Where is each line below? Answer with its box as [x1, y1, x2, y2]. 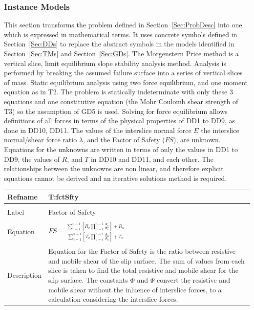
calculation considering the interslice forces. [48, 294, 178, 304]
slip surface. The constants [48, 274, 128, 285]
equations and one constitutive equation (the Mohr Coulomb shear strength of [4, 96, 238, 106]
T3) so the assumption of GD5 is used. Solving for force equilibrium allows [4, 106, 228, 116]
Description [7, 270, 42, 280]
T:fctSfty [48, 191, 79, 201]
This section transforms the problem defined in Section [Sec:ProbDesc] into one [4, 20, 242, 30]
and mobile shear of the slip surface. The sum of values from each [48, 255, 245, 266]
